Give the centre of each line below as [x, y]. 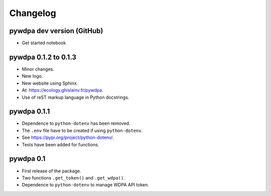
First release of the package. [51, 171]
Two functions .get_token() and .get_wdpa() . [73, 177]
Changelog [33, 13]
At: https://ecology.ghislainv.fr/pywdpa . [62, 90]
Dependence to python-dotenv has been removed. [76, 123]
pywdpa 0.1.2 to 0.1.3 [43, 57]
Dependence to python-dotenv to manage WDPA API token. [85, 185]
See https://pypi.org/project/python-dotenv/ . [68, 137]
